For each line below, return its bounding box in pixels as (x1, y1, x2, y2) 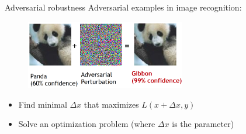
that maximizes (84, 98, 139, 110)
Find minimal (18, 98, 67, 110)
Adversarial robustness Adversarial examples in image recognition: (5, 1, 242, 13)
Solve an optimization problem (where (18, 118, 155, 130)
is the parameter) (172, 118, 234, 130)
